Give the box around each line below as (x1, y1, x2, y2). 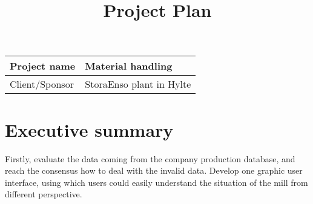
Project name (10, 59, 76, 73)
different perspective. (5, 188, 82, 200)
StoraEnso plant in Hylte (85, 77, 191, 91)
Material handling (85, 59, 173, 73)
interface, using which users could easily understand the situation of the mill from (5, 176, 308, 188)
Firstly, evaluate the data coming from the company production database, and (5, 152, 295, 165)
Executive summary (5, 117, 174, 142)
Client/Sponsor (10, 77, 74, 91)
